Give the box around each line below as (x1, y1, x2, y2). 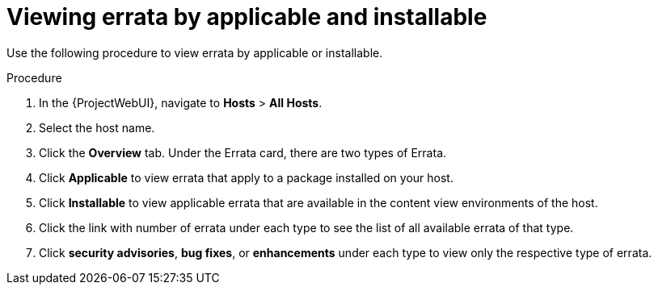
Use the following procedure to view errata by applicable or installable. (6, 45, 383, 60)
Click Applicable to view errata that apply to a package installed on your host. (39, 170, 453, 185)
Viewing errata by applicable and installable (6, 3, 487, 31)
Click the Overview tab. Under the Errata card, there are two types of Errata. (39, 145, 447, 160)
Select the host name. (39, 120, 155, 135)
